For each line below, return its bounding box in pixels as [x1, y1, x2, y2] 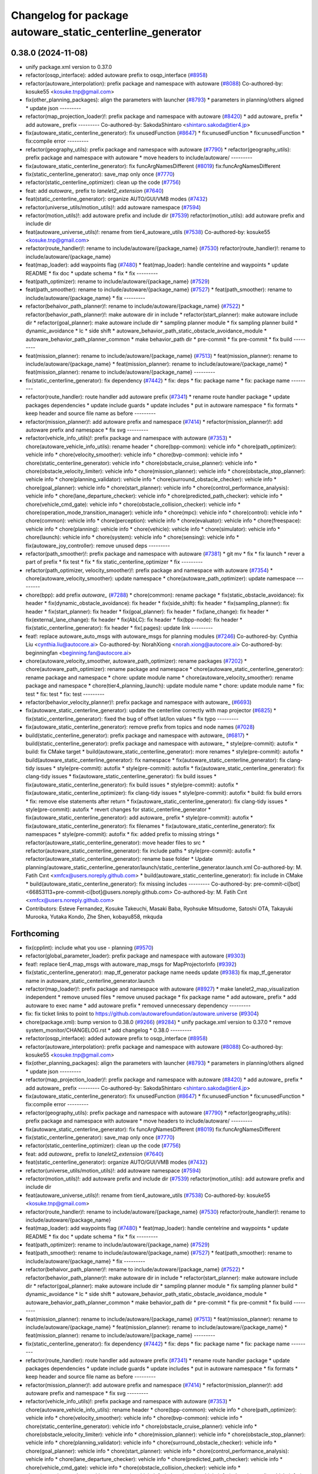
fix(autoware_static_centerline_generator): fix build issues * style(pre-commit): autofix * [25, 781, 238, 788]
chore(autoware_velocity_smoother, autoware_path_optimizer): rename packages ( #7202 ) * [25, 657, 247, 664]
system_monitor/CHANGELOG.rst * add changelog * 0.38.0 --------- [25, 1026, 192, 1034]
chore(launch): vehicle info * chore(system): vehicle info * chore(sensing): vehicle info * [25, 534, 240, 541]
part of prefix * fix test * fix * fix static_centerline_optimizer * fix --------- [25, 558, 203, 565]
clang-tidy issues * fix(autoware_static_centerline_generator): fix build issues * [25, 773, 217, 780]
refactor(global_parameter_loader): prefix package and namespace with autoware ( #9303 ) [25, 952, 246, 959]
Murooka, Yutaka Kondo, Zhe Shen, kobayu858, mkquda [25, 913, 163, 920]
